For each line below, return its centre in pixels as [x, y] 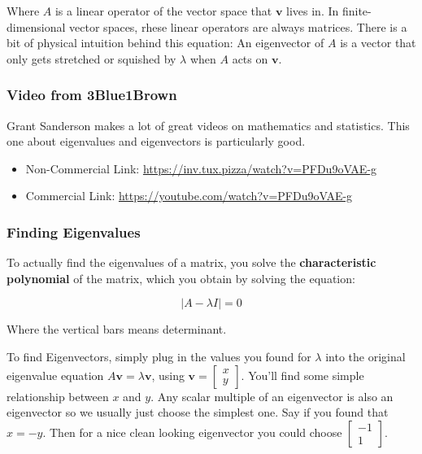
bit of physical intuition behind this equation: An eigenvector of [165, 43]
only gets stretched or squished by [91, 58]
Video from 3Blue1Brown [92, 95]
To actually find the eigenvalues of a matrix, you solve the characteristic [191, 262]
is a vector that [378, 43]
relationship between [58, 396]
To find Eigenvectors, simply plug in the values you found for [159, 356]
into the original [365, 356]
